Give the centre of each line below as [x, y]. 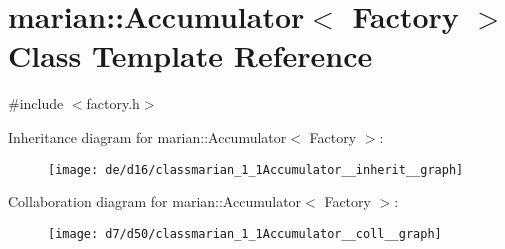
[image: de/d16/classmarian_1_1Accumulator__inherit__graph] [256, 169]
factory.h [113, 103]
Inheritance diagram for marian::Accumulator [147, 136]
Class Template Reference [190, 55]
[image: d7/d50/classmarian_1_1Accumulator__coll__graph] [245, 233]
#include [36, 103]
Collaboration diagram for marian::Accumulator [155, 201]
